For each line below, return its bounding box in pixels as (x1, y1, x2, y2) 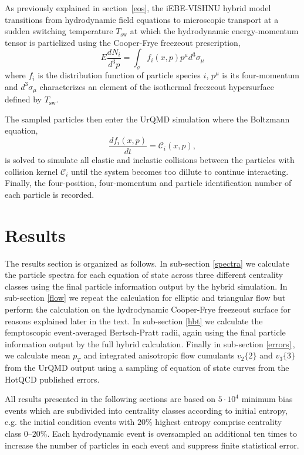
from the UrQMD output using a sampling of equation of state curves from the (5, 361, 289, 374)
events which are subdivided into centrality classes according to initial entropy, (5, 404, 288, 416)
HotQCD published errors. (5, 373, 100, 385)
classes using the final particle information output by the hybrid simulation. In (5, 280, 288, 292)
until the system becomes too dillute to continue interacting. (71, 165, 289, 177)
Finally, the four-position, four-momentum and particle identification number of (5, 177, 292, 189)
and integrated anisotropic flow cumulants (83, 349, 235, 361)
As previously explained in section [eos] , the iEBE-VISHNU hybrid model (5, 2, 271, 14)
